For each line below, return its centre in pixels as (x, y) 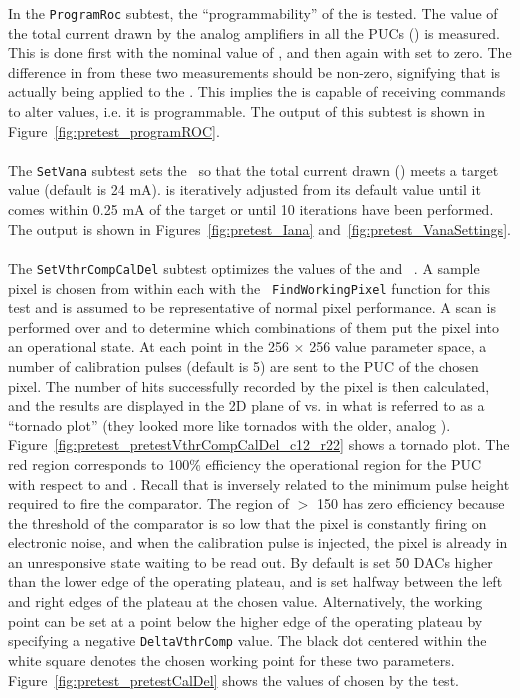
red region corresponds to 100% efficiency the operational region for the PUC (245, 463)
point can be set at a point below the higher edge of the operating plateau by (245, 620)
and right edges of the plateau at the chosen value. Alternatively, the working (245, 601)
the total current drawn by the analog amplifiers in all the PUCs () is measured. (254, 32)
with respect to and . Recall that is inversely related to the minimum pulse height (259, 483)
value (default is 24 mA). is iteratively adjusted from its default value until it (244, 189)
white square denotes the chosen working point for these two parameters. (231, 659)
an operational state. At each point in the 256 (148, 346)
